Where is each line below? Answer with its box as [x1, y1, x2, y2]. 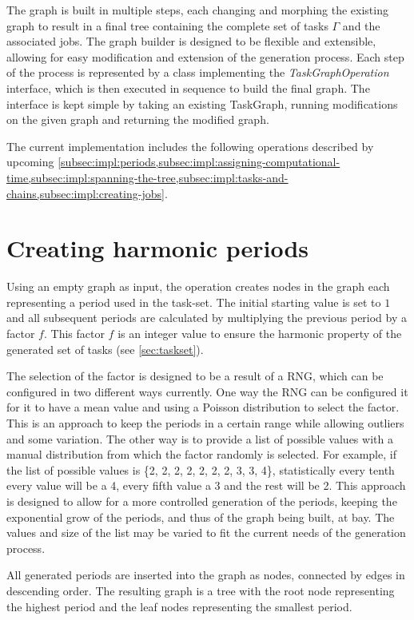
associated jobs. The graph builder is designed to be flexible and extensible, [6, 33, 376, 50]
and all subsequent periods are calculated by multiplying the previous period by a [6, 309, 408, 326]
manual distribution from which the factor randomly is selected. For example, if [6, 446, 396, 463]
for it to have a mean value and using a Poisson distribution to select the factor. [6, 399, 400, 415]
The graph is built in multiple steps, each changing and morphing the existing [6, 2, 388, 18]
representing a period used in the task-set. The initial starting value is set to [6, 293, 381, 310]
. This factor [43, 325, 105, 342]
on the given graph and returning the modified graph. [6, 111, 269, 128]
